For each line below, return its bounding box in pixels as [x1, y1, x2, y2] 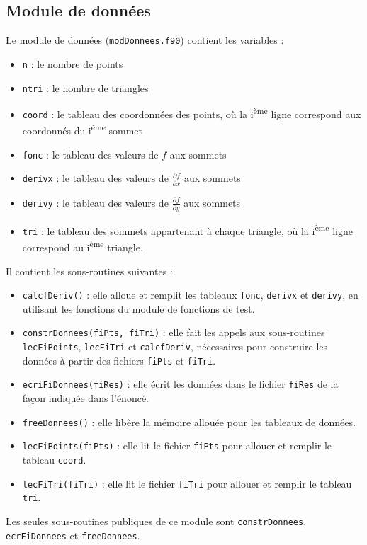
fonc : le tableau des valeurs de [22, 147, 159, 161]
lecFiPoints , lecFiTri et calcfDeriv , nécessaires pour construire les [22, 339, 328, 354]
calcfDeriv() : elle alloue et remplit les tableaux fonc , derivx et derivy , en [22, 287, 358, 302]
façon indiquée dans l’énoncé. [22, 391, 149, 406]
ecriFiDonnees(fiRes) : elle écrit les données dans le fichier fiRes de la [22, 377, 339, 391]
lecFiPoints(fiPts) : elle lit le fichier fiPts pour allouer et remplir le [22, 438, 332, 453]
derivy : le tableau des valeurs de [22, 195, 169, 210]
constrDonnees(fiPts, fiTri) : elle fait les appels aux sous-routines [22, 325, 325, 340]
